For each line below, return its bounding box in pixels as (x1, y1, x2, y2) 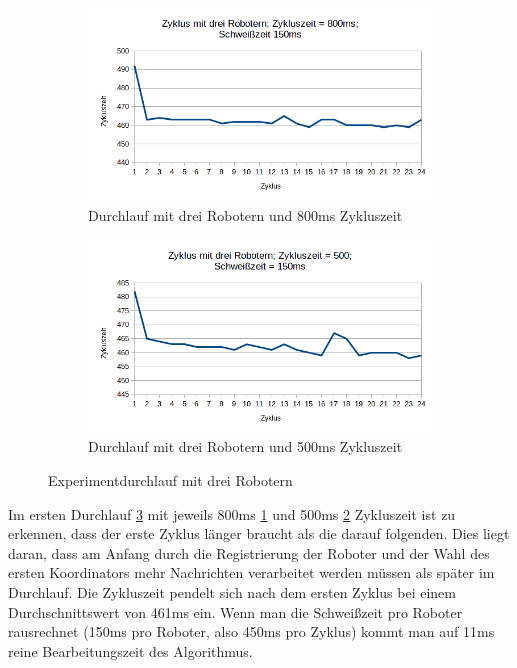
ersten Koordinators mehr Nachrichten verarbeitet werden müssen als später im (8, 562, 495, 583)
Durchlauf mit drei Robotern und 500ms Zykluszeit (88, 436, 403, 457)
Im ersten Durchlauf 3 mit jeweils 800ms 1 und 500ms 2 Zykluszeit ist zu (8, 503, 456, 524)
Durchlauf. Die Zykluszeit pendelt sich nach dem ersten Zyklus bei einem (8, 581, 456, 602)
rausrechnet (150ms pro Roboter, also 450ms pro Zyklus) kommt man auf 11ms (8, 621, 495, 642)
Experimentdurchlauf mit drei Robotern (48, 470, 293, 490)
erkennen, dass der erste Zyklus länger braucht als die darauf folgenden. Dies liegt (8, 523, 510, 544)
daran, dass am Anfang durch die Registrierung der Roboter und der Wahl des (8, 542, 490, 563)
